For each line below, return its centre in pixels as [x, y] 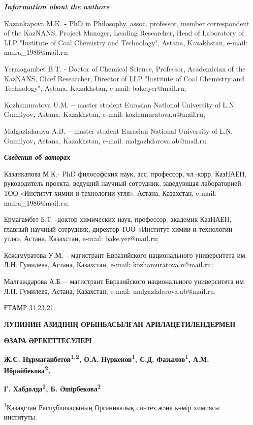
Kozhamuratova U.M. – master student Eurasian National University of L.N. [120, 104]
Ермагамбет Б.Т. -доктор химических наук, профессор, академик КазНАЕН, [118, 219]
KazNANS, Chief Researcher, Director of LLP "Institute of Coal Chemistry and [124, 78]
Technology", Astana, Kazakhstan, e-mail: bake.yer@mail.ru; [95, 88]
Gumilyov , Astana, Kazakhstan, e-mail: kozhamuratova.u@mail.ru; [105, 114]
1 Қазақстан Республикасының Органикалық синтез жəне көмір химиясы [112, 406]
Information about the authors [57, 6]
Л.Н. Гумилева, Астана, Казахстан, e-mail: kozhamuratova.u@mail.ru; [109, 265]
